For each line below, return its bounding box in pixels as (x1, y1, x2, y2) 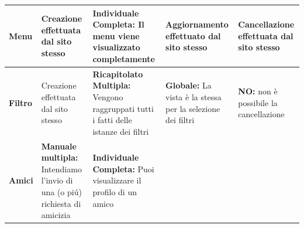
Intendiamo (41, 162, 82, 175)
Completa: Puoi (92, 162, 154, 175)
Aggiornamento (165, 18, 229, 30)
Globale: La (165, 79, 212, 91)
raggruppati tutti (92, 102, 154, 114)
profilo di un (92, 185, 137, 198)
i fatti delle (92, 114, 132, 126)
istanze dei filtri (92, 125, 149, 137)
